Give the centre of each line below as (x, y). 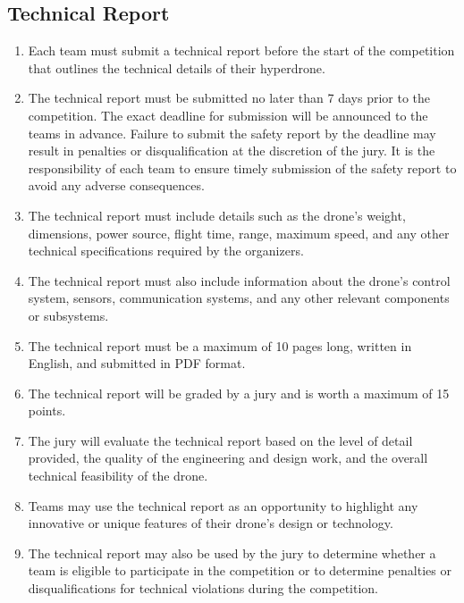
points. (47, 410)
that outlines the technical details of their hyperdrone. (177, 67)
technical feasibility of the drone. (118, 476)
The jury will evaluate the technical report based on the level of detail (220, 440)
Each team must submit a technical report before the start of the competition (241, 50)
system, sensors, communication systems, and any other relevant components (239, 298)
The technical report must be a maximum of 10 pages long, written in (220, 345)
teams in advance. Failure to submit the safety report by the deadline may (232, 133)
